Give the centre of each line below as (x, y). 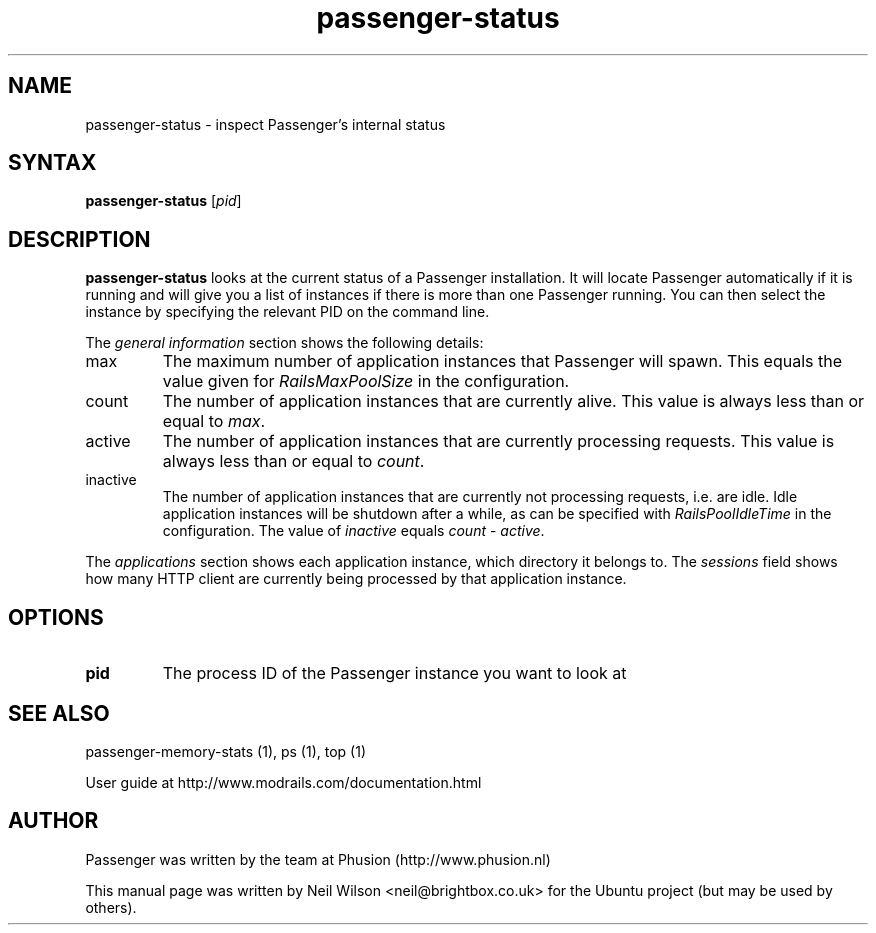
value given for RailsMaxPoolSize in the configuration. (366, 381)
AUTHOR (53, 821)
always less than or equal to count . (293, 461)
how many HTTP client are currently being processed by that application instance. (356, 579)
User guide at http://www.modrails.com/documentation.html (283, 782)
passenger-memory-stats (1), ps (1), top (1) (225, 751)
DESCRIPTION (79, 239)
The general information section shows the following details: (284, 343)
